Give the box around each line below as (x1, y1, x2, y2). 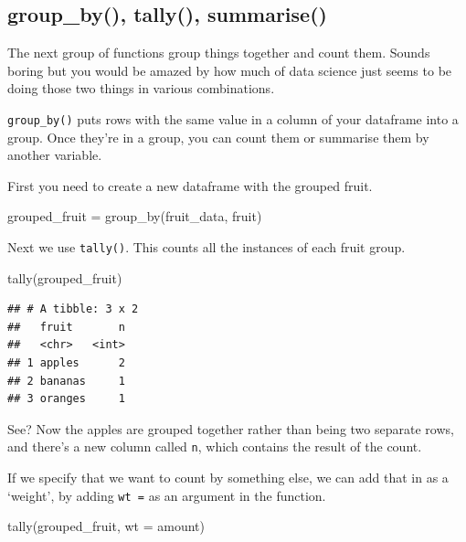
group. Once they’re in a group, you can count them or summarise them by (7, 127, 429, 146)
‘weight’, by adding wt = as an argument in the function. (7, 485, 326, 505)
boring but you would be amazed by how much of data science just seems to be (7, 60, 452, 80)
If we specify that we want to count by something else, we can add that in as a (7, 468, 449, 487)
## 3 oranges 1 (7, 392, 125, 406)
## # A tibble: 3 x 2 (7, 303, 139, 316)
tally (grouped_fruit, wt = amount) (7, 516, 205, 536)
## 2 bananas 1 (7, 374, 125, 388)
